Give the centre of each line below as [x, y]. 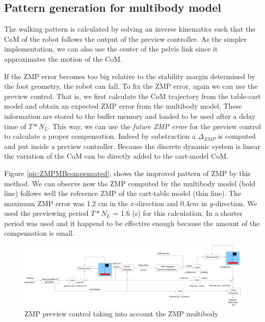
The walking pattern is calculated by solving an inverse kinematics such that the [130, 29]
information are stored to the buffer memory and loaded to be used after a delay [130, 116]
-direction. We [235, 203]
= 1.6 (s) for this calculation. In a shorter [178, 213]
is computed [237, 136]
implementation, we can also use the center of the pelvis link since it [111, 49]
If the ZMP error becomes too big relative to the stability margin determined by [130, 76]
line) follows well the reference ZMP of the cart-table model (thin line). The [123, 193]
